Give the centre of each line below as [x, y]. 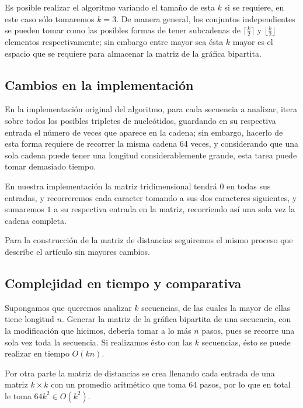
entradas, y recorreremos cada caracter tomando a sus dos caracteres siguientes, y [151, 197]
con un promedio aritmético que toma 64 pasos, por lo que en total [171, 384]
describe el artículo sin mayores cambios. [77, 251]
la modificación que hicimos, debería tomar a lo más [98, 330]
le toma [18, 395]
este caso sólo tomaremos [50, 18]
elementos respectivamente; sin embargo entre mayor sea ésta [114, 42]
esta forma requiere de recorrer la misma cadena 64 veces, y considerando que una [152, 144]
